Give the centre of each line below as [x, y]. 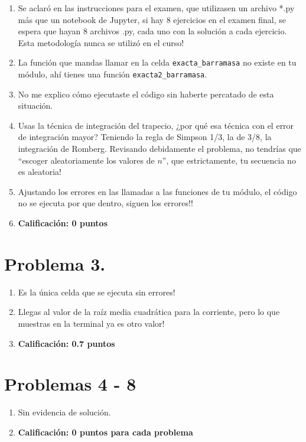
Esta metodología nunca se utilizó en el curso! [101, 42]
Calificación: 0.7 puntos [66, 343]
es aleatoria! [40, 172]
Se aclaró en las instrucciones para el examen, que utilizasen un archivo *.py [156, 8]
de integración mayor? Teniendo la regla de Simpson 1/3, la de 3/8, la [145, 137]
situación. [35, 105]
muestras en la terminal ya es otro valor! [91, 323]
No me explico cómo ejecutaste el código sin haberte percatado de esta [146, 94]
